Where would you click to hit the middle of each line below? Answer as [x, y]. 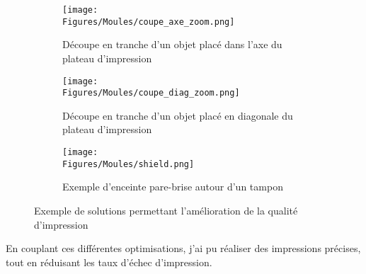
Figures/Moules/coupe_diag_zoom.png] [151, 93]
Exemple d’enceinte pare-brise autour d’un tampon [173, 187]
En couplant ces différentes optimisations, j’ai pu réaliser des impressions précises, [183, 248]
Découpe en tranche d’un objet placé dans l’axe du [172, 44]
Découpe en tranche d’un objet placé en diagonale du [178, 115]
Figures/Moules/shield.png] [128, 164]
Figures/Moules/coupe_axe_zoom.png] [149, 22]
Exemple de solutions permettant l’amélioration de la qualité [166, 210]
